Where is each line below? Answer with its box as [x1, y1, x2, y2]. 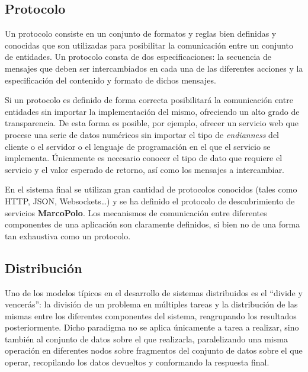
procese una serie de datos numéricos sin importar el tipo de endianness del [5, 128, 279, 140]
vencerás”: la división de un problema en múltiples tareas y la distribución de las [5, 298, 298, 310]
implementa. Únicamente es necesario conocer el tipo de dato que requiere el [5, 152, 283, 164]
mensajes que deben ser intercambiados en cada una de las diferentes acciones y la [5, 62, 303, 74]
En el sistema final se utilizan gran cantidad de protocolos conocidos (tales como [5, 183, 297, 195]
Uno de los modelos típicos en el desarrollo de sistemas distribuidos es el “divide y [5, 286, 303, 299]
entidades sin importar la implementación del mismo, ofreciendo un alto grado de [5, 105, 300, 117]
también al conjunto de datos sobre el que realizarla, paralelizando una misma [5, 332, 288, 345]
